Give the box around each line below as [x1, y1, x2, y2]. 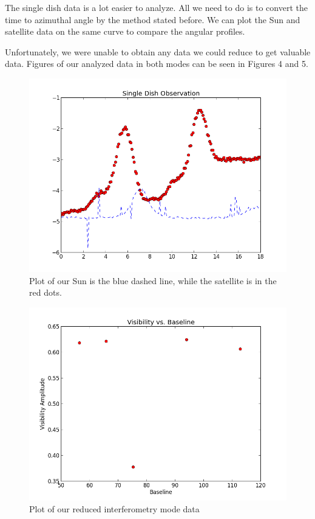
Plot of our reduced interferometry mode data [29, 503, 200, 515]
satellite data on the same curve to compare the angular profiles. [5, 25, 245, 38]
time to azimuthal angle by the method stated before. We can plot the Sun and [5, 13, 300, 26]
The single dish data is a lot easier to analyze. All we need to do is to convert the [5, 1, 308, 13]
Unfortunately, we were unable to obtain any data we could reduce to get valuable [5, 45, 311, 58]
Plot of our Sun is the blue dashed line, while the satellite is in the [29, 274, 277, 287]
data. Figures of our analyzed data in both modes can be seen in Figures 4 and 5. [5, 57, 308, 70]
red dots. [29, 286, 62, 299]
